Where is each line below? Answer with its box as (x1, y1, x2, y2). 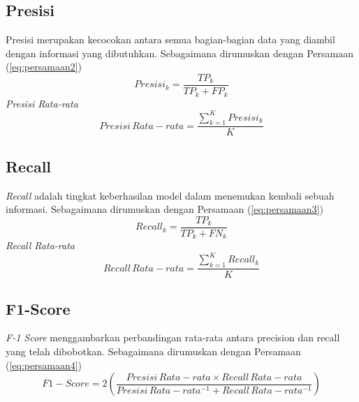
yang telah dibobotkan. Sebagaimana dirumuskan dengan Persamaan (6, 344, 301, 359)
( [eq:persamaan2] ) (6, 59, 82, 74)
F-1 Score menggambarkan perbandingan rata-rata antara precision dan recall (6, 330, 340, 345)
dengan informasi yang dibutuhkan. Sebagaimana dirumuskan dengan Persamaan (6, 45, 354, 60)
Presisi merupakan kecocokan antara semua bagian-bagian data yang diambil (6, 32, 335, 47)
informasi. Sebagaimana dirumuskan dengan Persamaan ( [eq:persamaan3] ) (6, 202, 323, 216)
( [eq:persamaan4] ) (6, 357, 82, 372)
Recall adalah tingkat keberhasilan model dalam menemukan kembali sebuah (6, 188, 335, 202)
